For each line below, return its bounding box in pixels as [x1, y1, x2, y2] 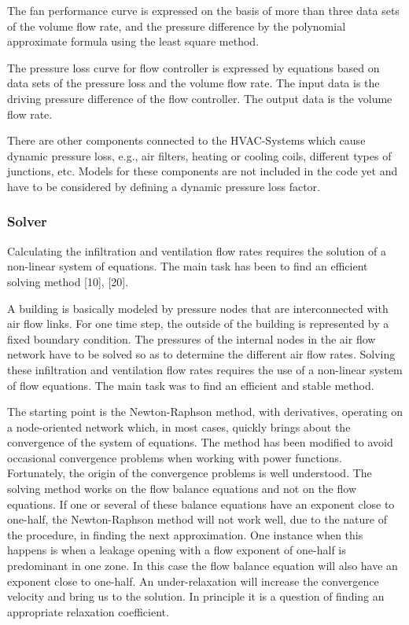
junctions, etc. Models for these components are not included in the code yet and [7, 163, 398, 179]
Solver [7, 211, 47, 231]
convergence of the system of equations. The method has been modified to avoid [7, 434, 393, 450]
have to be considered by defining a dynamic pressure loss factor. [7, 178, 320, 194]
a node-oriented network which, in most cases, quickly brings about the [7, 418, 351, 435]
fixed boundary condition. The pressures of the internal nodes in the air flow [7, 330, 376, 347]
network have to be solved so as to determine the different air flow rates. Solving [7, 346, 396, 362]
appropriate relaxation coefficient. [7, 603, 169, 619]
